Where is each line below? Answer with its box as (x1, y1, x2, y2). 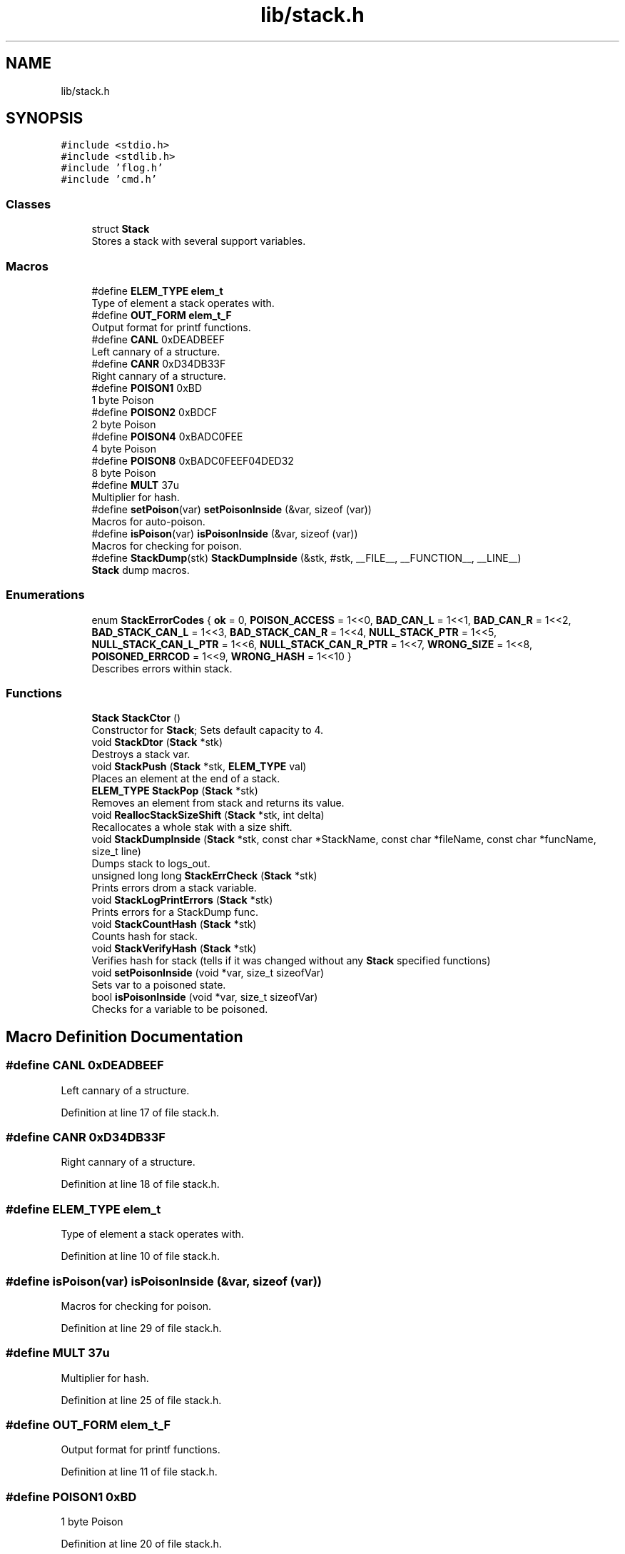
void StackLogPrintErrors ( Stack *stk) (91, 894, 273, 907)
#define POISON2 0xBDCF (91, 405, 218, 418)
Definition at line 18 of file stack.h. (61, 1178, 220, 1191)
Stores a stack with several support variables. (91, 235, 306, 248)
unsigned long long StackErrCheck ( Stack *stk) (91, 869, 317, 882)
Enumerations (6, 587, 85, 602)
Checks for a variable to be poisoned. (91, 1003, 268, 1016)
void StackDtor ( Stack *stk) (91, 736, 223, 749)
